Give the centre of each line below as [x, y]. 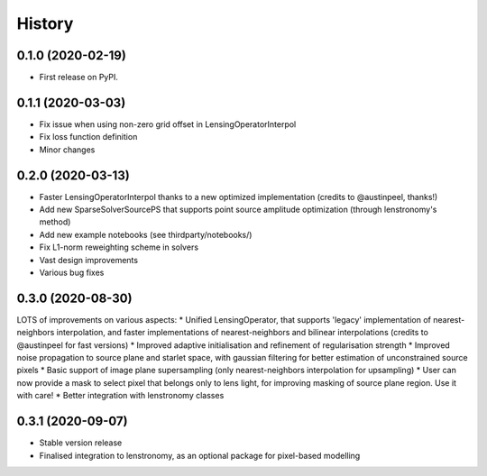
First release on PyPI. [79, 78]
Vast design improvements [89, 260]
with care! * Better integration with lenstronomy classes [120, 396]
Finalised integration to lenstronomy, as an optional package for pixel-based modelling [200, 455]
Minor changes [67, 150]
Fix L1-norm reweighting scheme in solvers [119, 247]
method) [55, 222]
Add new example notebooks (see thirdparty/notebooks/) [146, 234]
